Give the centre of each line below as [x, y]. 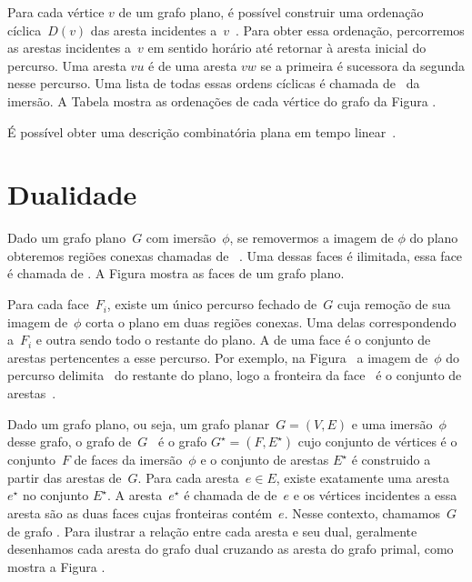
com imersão [181, 238]
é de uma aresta [193, 65]
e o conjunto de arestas [265, 460]
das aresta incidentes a [154, 30]
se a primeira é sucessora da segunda [362, 65]
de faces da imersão [128, 460]
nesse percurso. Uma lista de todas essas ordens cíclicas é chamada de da [214, 83]
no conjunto [55, 495]
